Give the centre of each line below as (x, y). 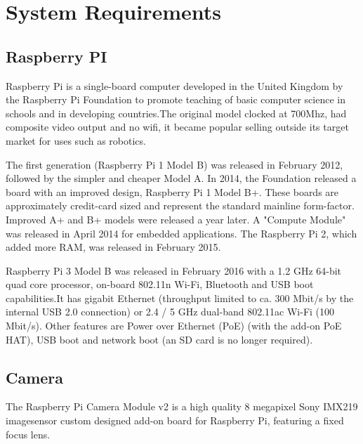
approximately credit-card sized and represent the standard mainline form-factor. (180, 205)
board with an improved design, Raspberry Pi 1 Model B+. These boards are (172, 191)
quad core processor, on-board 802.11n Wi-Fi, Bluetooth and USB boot (160, 284)
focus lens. (28, 434)
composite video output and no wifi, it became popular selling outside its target (177, 127)
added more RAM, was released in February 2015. (113, 247)
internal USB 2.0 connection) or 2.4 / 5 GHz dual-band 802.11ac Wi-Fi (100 (170, 312)
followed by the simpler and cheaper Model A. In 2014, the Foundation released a (181, 178)
